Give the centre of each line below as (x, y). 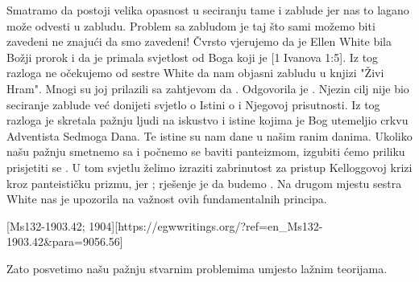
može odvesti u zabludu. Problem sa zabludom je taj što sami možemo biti (191, 25)
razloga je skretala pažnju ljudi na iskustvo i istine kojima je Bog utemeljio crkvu (207, 120)
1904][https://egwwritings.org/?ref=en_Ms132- (206, 225)
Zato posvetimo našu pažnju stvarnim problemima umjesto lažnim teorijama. (197, 268)
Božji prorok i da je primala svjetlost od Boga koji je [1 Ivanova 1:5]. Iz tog (193, 57)
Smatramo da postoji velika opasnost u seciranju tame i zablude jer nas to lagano (208, 10)
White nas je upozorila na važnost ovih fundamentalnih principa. (167, 199)
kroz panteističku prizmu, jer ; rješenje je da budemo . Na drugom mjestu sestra (204, 183)
